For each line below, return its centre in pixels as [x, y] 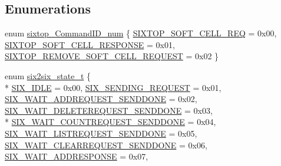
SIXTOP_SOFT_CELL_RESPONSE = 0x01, [90, 44]
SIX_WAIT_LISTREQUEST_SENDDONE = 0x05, [101, 133]
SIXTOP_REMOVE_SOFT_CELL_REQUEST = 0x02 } [112, 56]
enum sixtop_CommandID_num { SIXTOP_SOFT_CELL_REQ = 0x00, [141, 33]
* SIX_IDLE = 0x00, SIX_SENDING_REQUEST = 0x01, [113, 87]
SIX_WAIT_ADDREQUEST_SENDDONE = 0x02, [101, 99]
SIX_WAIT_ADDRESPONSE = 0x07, [77, 156]
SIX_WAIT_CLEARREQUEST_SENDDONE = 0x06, [106, 145]
